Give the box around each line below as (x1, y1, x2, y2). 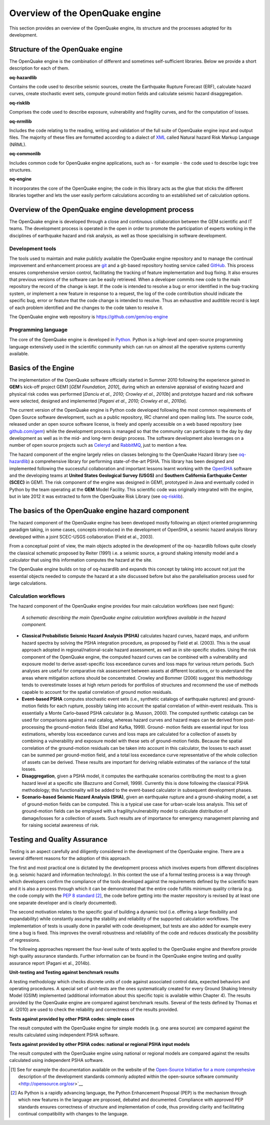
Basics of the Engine (9, 364, 74, 372)
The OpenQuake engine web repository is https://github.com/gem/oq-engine (9, 314, 168, 320)
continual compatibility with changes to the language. (18, 1111, 128, 1117)
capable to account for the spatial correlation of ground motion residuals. (21, 689, 172, 695)
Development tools (9, 245, 56, 252)
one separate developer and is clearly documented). (9, 900, 117, 906)
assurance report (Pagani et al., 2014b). (9, 960, 91, 966)
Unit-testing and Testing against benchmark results (9, 969, 119, 975)
